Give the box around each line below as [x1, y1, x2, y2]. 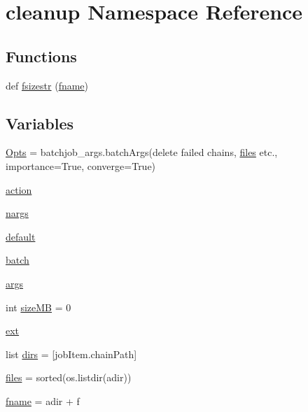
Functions [6, 45, 77, 66]
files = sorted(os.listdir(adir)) [6, 370, 132, 385]
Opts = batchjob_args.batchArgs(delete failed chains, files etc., [6, 145, 278, 159]
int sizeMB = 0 [6, 299, 71, 314]
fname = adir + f [6, 393, 80, 408]
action [6, 182, 32, 197]
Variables [6, 112, 74, 134]
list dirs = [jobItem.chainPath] [6, 346, 137, 361]
